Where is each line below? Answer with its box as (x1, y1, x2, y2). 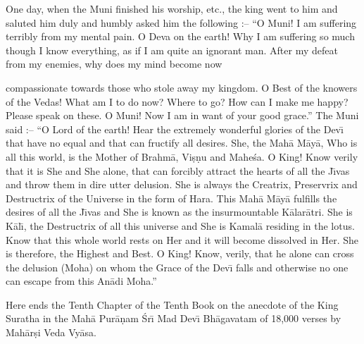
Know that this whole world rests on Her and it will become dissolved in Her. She (6, 232, 359, 247)
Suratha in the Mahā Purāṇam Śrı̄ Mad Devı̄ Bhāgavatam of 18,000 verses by (6, 311, 341, 326)
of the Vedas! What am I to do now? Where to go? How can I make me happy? (6, 94, 349, 109)
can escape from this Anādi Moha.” (6, 274, 157, 288)
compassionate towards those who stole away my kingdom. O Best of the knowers (6, 80, 358, 94)
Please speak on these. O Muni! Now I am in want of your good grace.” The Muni (6, 108, 359, 123)
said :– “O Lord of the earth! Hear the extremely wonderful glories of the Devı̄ (6, 121, 344, 136)
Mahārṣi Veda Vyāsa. (6, 325, 96, 340)
